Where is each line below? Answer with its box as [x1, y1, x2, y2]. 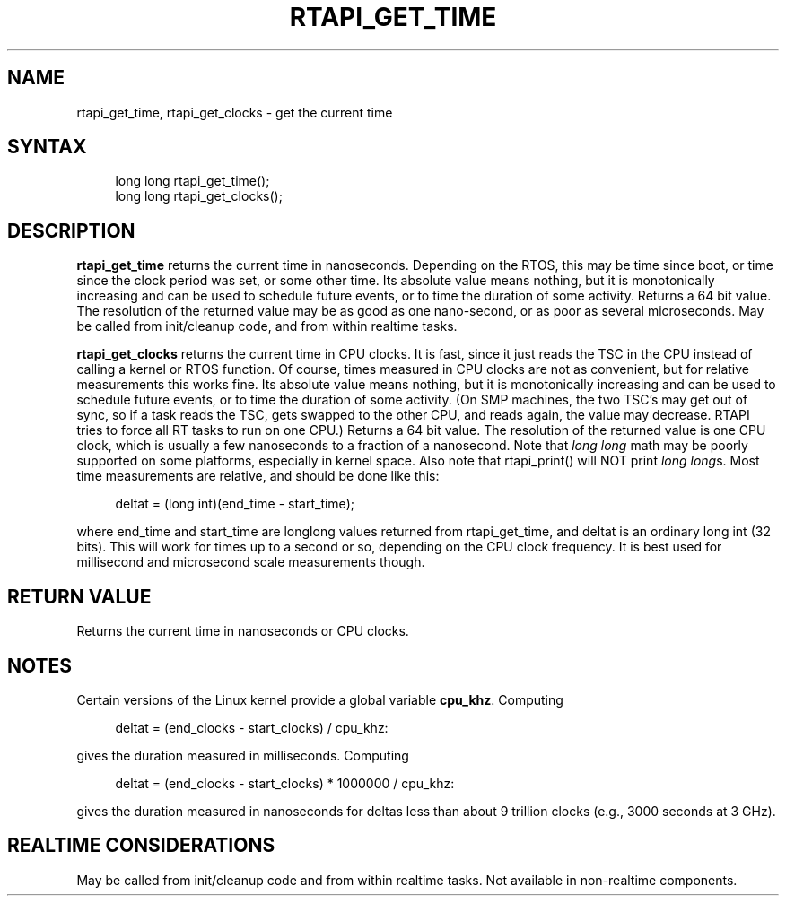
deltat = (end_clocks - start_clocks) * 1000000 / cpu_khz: [115, 775, 455, 791]
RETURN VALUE [7, 585, 152, 608]
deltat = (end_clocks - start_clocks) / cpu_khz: [115, 719, 389, 735]
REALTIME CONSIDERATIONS [7, 834, 275, 857]
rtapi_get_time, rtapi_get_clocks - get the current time [76, 104, 393, 120]
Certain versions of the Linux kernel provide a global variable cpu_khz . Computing [76, 691, 563, 708]
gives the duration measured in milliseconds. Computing [76, 747, 409, 763]
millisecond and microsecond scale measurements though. [76, 554, 425, 570]
